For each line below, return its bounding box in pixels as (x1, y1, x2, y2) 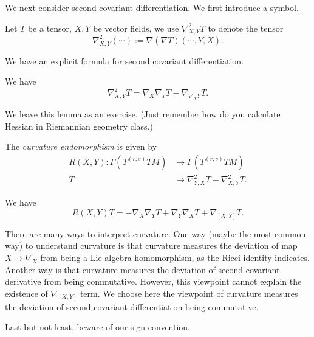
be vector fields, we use (93, 21, 179, 34)
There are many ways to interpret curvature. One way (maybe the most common (5, 227, 306, 240)
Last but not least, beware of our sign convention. (5, 321, 191, 333)
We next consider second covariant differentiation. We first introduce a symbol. (5, 1, 299, 13)
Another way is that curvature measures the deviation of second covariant (5, 263, 280, 276)
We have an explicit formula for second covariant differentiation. (5, 54, 244, 67)
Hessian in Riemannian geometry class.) (5, 119, 153, 132)
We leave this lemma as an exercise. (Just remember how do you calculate (5, 108, 281, 120)
